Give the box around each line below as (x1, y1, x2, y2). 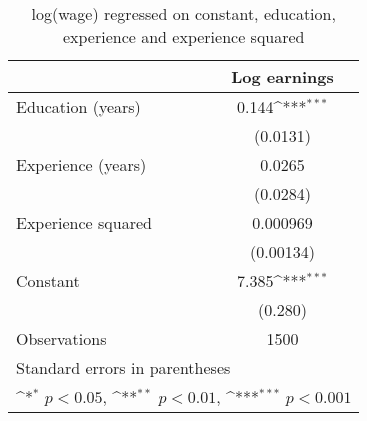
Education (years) (16, 95, 141, 118)
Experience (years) (16, 153, 147, 176)
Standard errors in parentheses (16, 356, 231, 379)
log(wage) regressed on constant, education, (31, 2, 336, 25)
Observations (16, 327, 107, 350)
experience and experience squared (62, 25, 305, 48)
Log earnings (231, 65, 334, 88)
